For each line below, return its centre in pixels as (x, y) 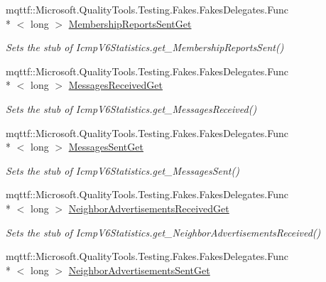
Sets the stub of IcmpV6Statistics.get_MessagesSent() (123, 170)
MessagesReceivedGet (115, 85)
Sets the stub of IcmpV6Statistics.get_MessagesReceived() (131, 108)
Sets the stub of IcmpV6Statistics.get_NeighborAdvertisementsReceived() (163, 232)
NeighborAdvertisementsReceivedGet (149, 208)
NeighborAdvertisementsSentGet (139, 270)
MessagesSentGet (106, 147)
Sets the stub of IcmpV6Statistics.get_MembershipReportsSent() (145, 47)
